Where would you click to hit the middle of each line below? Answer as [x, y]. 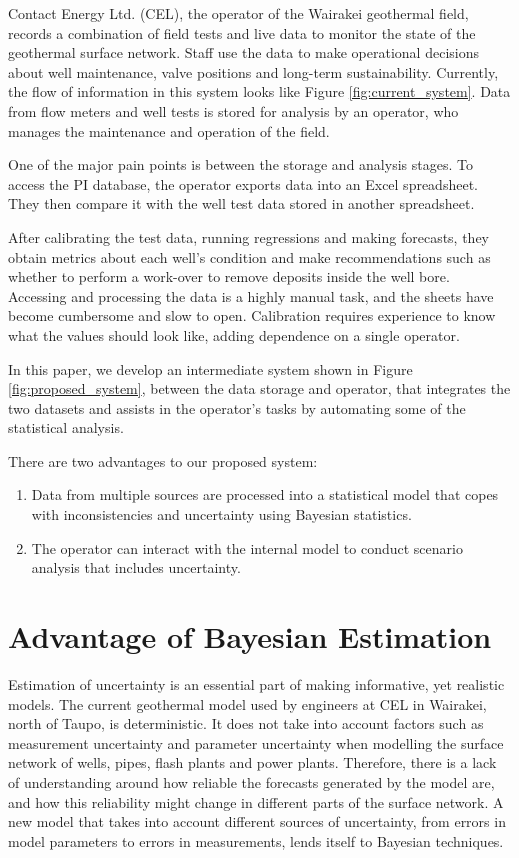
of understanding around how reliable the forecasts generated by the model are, [251, 781]
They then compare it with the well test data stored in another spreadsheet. [241, 203]
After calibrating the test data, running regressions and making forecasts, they [248, 236]
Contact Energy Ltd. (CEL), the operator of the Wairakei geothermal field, [238, 13]
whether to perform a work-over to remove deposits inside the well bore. [229, 276]
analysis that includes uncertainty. [136, 567]
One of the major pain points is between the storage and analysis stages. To [240, 164]
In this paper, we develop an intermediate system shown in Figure [210, 368]
